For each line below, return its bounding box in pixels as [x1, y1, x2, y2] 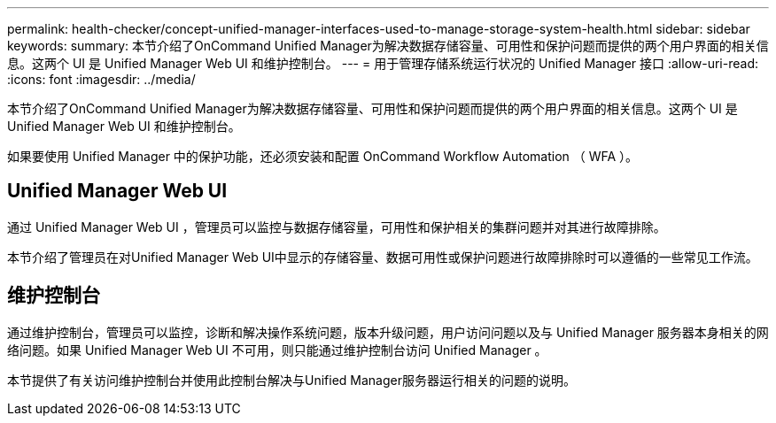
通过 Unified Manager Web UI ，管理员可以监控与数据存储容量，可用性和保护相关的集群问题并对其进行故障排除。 [7, 219, 666, 235]
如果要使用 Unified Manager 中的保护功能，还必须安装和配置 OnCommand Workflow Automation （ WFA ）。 [7, 149, 639, 164]
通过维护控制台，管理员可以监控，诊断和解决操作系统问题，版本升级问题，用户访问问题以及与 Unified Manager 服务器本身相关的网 [7, 324, 769, 340]
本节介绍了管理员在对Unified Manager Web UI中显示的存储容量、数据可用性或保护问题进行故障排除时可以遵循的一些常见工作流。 [7, 249, 758, 265]
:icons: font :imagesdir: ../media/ [7, 72, 196, 87]
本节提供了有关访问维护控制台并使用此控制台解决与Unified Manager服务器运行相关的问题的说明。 [7, 372, 576, 388]
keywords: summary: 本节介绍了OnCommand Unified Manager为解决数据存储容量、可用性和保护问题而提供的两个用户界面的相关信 [7, 38, 769, 53]
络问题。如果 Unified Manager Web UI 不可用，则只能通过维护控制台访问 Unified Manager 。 [7, 342, 547, 358]
